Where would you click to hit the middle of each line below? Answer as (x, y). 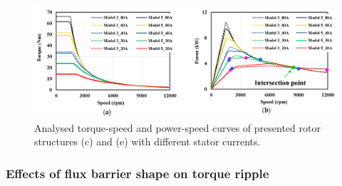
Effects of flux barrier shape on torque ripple (138, 173)
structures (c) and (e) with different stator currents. (147, 141)
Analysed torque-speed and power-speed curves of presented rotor (177, 127)
